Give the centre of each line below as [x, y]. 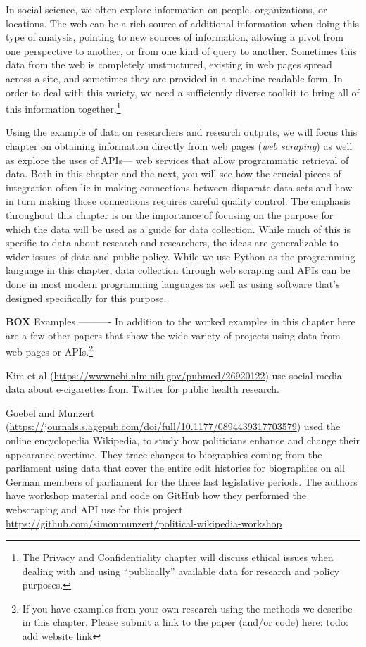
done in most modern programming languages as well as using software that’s [173, 283]
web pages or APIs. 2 [50, 350]
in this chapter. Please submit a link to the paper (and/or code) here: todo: [185, 622]
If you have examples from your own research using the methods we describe [187, 608]
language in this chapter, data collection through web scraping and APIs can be [178, 270]
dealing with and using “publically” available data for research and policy [181, 571]
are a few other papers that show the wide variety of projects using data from [173, 335]
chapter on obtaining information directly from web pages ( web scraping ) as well [179, 146]
